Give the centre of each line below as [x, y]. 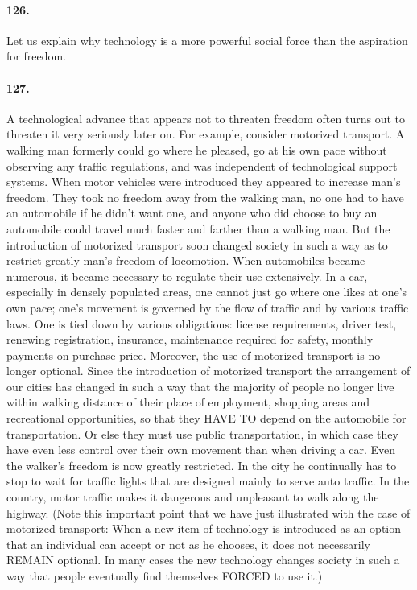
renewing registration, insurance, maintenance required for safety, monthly [190, 339]
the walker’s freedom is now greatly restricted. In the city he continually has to [202, 465]
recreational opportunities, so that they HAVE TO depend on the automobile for [206, 418]
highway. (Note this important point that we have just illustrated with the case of [208, 512]
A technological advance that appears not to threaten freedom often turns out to [206, 118]
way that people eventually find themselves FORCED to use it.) [165, 576]
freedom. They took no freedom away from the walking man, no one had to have [205, 197]
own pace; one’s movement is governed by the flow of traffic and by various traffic [208, 307]
